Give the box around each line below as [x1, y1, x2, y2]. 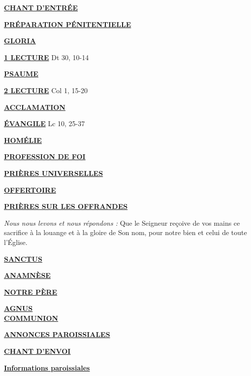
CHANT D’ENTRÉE [4, 2, 78, 12]
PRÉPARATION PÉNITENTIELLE [4, 19, 131, 29]
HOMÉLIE [4, 135, 42, 145]
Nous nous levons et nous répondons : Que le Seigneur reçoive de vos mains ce [4, 217, 240, 228]
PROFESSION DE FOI [4, 151, 86, 162]
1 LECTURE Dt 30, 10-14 [4, 52, 89, 62]
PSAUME [4, 68, 38, 79]
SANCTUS [4, 253, 42, 264]
